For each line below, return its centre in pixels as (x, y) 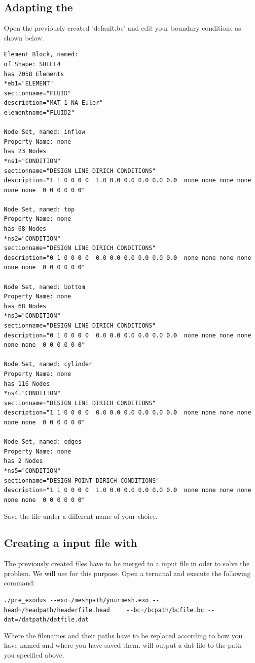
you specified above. (34, 655)
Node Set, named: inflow (45, 132)
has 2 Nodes (23, 461)
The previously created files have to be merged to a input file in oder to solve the (127, 563)
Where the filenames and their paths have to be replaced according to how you (123, 635)
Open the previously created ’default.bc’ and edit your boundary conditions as (123, 28)
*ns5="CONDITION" (32, 471)
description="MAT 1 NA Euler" (54, 103)
